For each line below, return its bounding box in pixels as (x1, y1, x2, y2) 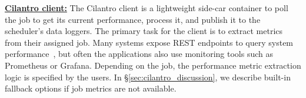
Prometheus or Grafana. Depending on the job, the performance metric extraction (5, 59, 301, 71)
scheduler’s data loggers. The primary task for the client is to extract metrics (5, 25, 283, 37)
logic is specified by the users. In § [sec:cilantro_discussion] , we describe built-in (5, 70, 291, 83)
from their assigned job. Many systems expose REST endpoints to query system (5, 36, 294, 48)
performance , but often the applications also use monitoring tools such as (5, 48, 273, 60)
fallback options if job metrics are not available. (5, 82, 177, 94)
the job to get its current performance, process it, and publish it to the (5, 13, 261, 25)
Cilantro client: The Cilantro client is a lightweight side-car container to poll (5, 2, 288, 13)
